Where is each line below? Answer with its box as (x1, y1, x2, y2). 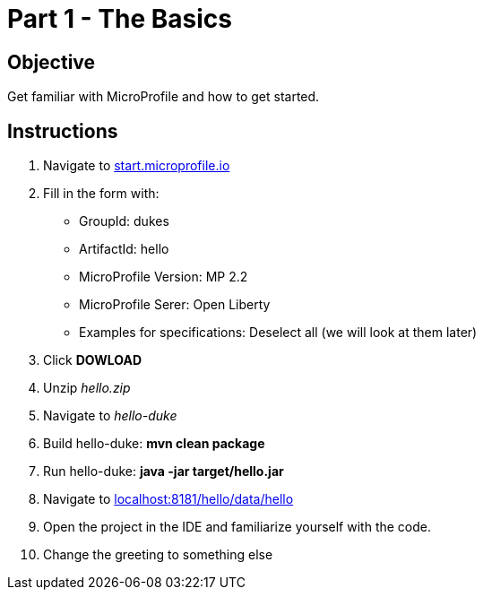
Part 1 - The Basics (7, 4, 232, 34)
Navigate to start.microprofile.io (43, 158, 230, 174)
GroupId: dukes (79, 213, 169, 229)
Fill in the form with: (43, 186, 160, 202)
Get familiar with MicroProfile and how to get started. (7, 89, 320, 105)
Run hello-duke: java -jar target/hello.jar (43, 463, 284, 480)
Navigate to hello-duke (43, 408, 177, 424)
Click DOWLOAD (43, 352, 142, 368)
